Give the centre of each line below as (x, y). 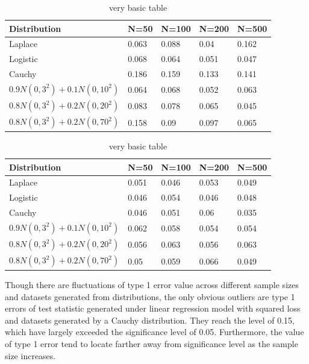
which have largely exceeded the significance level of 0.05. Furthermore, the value (154, 332)
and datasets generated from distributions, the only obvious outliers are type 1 (150, 296)
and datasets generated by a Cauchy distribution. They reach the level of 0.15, (150, 320)
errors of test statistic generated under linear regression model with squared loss (153, 308)
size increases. (30, 355)
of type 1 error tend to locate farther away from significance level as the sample (151, 343)
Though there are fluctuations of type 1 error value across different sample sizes (152, 284)
